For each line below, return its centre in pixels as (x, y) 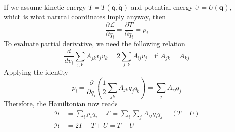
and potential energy (162, 7)
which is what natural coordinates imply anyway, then (85, 16)
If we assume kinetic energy (45, 7)
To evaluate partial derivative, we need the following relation (95, 43)
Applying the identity (36, 72)
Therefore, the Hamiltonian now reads (61, 104)
